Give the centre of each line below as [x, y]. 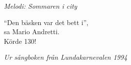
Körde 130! [20, 41]
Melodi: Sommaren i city [41, 6]
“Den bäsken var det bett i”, [46, 22]
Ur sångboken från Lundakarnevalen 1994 [66, 57]
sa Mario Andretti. [32, 32]
